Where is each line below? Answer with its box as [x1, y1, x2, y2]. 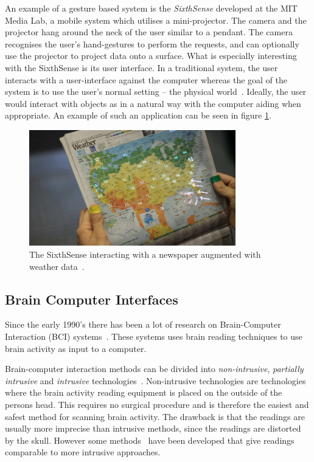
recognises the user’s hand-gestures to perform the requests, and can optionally [5, 37, 299, 50]
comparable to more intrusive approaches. [5, 446, 161, 458]
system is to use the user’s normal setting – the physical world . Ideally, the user [5, 85, 307, 98]
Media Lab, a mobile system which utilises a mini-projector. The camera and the [5, 13, 307, 26]
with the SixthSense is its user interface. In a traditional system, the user [5, 61, 278, 74]
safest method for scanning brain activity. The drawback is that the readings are [5, 410, 305, 422]
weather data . [29, 260, 85, 272]
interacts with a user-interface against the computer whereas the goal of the [5, 73, 288, 86]
